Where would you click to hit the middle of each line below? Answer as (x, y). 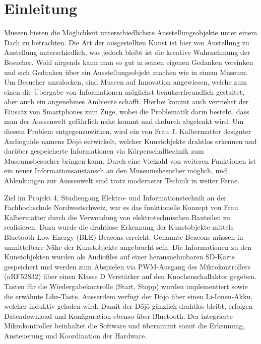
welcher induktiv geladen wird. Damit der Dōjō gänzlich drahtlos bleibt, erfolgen (128, 306)
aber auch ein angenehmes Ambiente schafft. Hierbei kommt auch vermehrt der (126, 101)
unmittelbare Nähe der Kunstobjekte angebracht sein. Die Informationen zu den (128, 247)
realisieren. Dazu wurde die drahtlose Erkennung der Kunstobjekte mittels (119, 227)
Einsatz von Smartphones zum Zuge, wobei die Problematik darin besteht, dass (127, 111)
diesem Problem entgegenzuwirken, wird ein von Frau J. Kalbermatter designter (128, 131)
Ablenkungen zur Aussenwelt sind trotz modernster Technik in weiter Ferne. (122, 181)
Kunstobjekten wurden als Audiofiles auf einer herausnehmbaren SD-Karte (120, 257)
